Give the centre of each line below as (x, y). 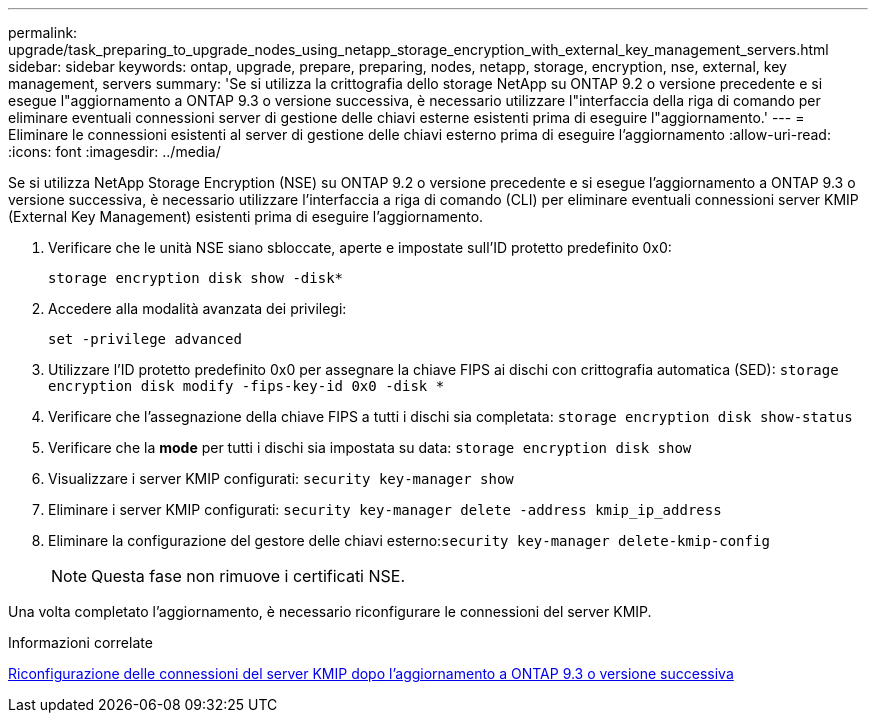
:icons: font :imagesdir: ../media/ (114, 151)
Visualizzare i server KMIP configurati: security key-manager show (281, 478)
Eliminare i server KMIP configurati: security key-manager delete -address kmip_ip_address (385, 509)
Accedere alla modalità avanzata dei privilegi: (197, 308)
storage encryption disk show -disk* (196, 278)
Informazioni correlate (80, 642)
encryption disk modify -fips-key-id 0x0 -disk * (246, 386)
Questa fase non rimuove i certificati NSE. (248, 576)
